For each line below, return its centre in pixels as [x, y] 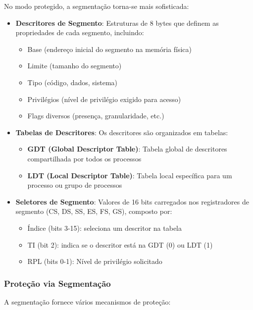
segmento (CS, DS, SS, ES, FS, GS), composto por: [94, 211]
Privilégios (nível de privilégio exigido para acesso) [104, 99]
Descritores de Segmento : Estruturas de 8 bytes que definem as [117, 23]
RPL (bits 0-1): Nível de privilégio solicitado [95, 261]
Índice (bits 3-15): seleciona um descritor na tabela [104, 228]
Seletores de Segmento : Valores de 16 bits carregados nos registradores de [132, 201]
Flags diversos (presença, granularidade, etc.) [96, 116]
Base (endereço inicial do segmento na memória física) [109, 49]
